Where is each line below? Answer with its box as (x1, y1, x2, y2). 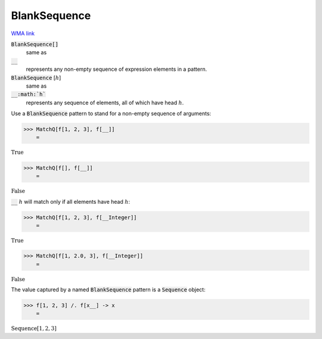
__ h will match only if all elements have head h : (11, 198, 131, 205)
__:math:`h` (11, 91, 46, 98)
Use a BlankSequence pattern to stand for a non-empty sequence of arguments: (11, 110, 212, 117)
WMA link (11, 30, 35, 37)
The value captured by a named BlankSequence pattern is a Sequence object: (11, 286, 206, 293)
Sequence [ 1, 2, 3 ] (11, 325, 57, 332)
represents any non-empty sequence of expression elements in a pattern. (26, 66, 207, 73)
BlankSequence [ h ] (11, 74, 61, 81)
